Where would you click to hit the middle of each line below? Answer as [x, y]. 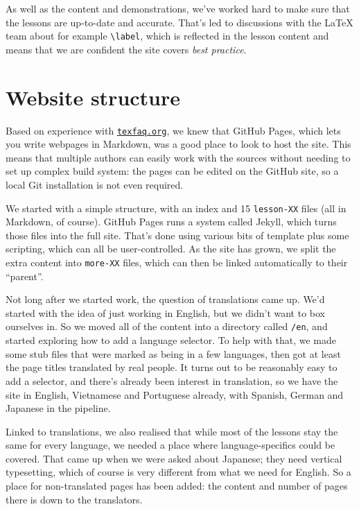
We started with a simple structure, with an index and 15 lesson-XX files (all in [176, 208]
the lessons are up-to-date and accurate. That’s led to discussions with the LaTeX [179, 22]
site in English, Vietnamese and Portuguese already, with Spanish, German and [175, 394]
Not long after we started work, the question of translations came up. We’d [165, 299]
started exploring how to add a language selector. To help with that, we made [171, 340]
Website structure [93, 97]
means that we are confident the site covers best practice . [126, 49]
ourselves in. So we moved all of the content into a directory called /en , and [167, 326]
